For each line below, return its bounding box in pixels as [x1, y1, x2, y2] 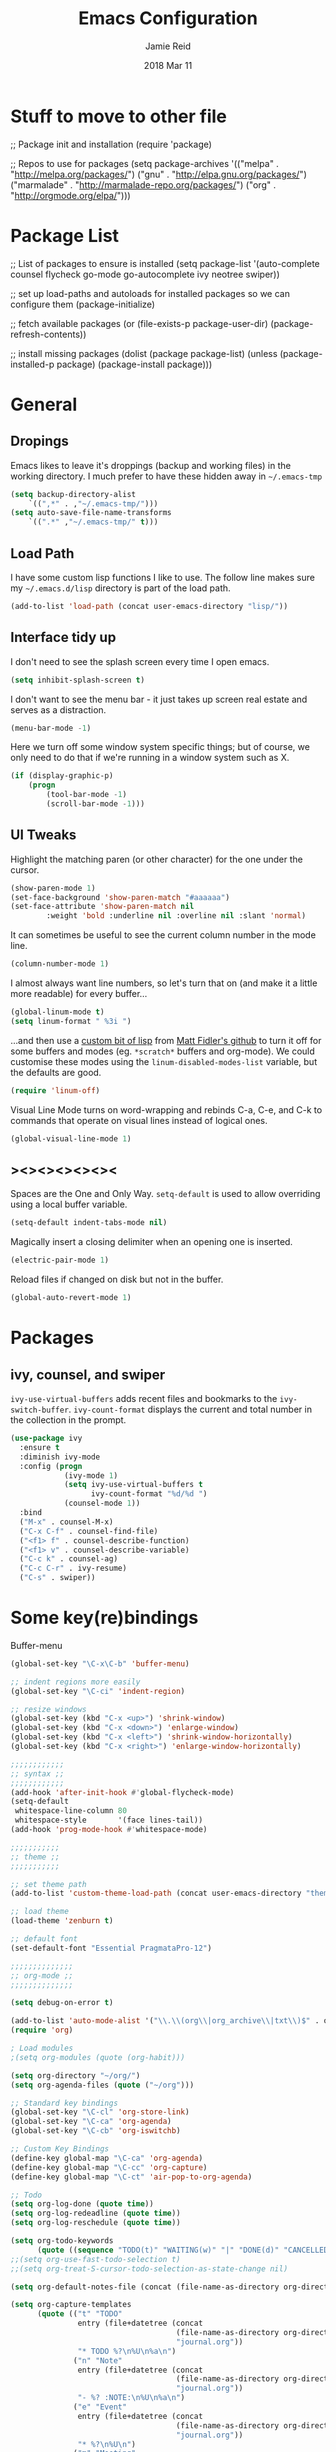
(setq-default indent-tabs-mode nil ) [10, 1218, 168, 1228]
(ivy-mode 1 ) [63, 1470, 118, 1481]
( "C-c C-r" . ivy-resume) [19, 1563, 128, 1574]
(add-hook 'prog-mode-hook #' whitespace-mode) [10, 1825, 208, 1835]
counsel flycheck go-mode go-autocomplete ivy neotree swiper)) [10, 268, 280, 280]
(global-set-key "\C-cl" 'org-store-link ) [10, 2107, 190, 2117]
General [10, 393, 78, 416]
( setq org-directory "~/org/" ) [10, 2070, 141, 2081]
